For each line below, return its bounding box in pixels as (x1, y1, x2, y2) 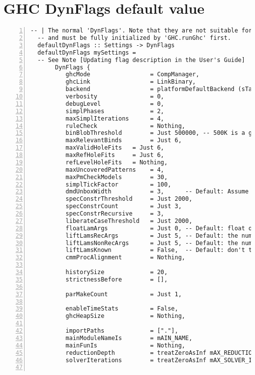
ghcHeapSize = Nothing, (65, 312, 185, 320)
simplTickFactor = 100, (65, 181, 171, 188)
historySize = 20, (65, 269, 168, 276)
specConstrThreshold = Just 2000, (65, 195, 193, 203)
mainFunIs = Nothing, (65, 342, 185, 349)
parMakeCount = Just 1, (65, 290, 182, 298)
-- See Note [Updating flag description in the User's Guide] (37, 56, 245, 63)
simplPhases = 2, (65, 107, 165, 115)
